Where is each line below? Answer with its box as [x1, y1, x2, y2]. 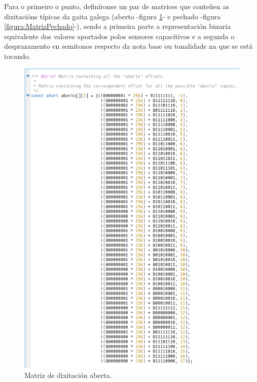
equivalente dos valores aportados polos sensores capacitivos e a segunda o [4, 30, 235, 41]
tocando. [4, 50, 31, 61]
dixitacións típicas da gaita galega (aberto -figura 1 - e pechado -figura [4, 11, 221, 21]
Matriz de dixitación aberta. [24, 370, 112, 380]
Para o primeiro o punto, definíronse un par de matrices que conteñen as [4, 1, 229, 11]
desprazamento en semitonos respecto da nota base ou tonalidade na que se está [4, 41, 253, 51]
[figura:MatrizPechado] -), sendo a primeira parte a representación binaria [4, 21, 231, 31]
